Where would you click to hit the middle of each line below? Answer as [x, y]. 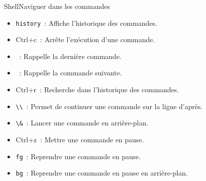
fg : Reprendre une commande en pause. [78, 156]
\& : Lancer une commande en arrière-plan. [82, 123]
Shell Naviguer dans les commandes [57, 6]
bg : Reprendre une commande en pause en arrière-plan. [102, 173]
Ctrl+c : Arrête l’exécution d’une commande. [85, 39]
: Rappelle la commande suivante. [70, 73]
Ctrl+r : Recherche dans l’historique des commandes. [97, 90]
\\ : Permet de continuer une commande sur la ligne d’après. [109, 106]
